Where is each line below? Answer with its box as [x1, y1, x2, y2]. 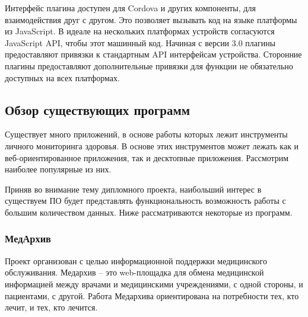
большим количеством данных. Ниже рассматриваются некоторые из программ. [5, 206, 293, 218]
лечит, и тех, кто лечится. [5, 301, 98, 313]
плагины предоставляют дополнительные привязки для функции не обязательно [5, 59, 293, 72]
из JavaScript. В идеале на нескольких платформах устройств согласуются [5, 25, 275, 37]
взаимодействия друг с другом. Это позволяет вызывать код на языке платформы [5, 13, 297, 25]
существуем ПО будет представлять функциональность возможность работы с [5, 194, 286, 207]
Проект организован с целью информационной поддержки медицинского [5, 254, 267, 267]
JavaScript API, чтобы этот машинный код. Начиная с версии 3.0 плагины [5, 36, 276, 49]
